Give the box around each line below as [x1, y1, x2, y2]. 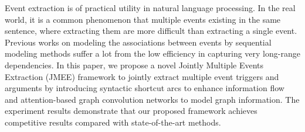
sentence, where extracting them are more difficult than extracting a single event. [5, 25, 297, 37]
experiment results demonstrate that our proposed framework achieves [5, 105, 257, 117]
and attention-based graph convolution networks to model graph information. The [5, 93, 300, 105]
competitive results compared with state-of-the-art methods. [5, 116, 221, 128]
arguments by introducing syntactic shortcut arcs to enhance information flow [5, 82, 284, 94]
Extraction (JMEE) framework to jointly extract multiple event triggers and [5, 70, 279, 82]
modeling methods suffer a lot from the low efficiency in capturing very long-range [5, 47, 300, 60]
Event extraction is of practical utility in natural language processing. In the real [5, 2, 296, 13]
